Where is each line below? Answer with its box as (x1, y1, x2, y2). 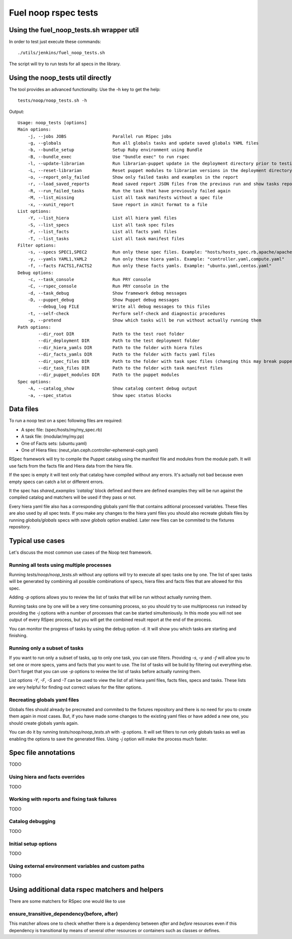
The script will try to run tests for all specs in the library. (9, 61, 121, 67)
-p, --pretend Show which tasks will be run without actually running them (27, 318, 261, 323)
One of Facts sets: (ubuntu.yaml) (21, 440, 87, 446)
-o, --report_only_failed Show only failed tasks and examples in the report (27, 174, 238, 180)
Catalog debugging (9, 818, 56, 825)
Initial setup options (9, 840, 57, 847)
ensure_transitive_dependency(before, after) (9, 910, 118, 917)
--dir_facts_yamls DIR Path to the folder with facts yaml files (38, 352, 216, 357)
